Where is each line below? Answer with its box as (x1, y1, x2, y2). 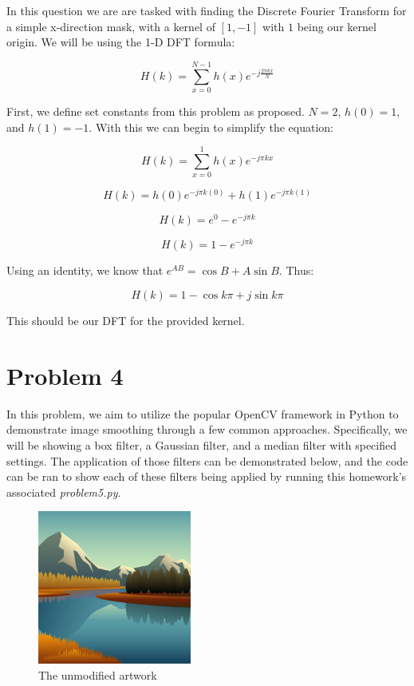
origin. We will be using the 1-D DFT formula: (6, 34, 235, 50)
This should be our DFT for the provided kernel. (6, 312, 245, 329)
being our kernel (297, 18, 377, 34)
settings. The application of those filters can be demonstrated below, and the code (6, 452, 408, 469)
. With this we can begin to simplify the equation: (89, 118, 333, 135)
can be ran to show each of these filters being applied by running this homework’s (6, 468, 407, 485)
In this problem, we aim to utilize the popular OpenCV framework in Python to (6, 405, 399, 422)
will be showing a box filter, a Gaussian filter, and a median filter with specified (6, 436, 396, 453)
